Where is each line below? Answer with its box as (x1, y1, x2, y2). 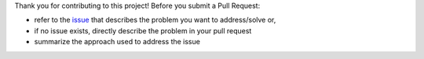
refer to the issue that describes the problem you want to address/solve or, (34, 16, 276, 25)
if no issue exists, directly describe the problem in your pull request (34, 26, 252, 35)
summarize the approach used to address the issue (34, 37, 200, 47)
